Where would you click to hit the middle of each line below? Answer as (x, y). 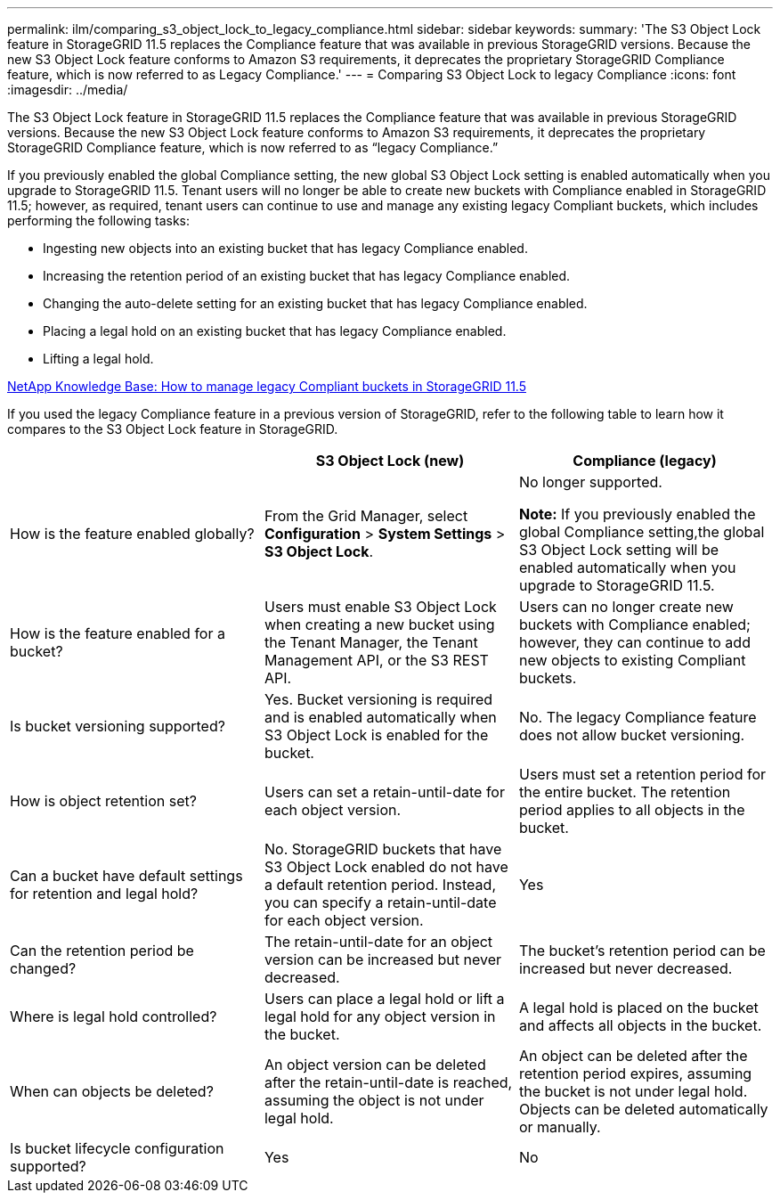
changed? (43, 968)
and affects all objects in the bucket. (640, 1025)
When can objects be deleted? (112, 1091)
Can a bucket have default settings (126, 876)
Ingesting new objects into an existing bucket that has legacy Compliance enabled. (285, 248)
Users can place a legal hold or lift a (384, 999)
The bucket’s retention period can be (642, 951)
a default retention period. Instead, (380, 885)
